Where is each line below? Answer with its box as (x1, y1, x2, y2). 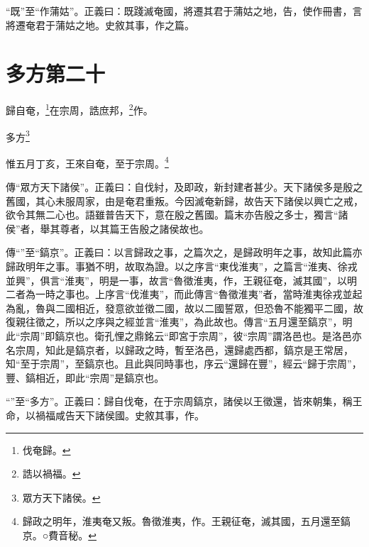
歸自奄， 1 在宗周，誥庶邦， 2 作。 (6, 101, 153, 117)
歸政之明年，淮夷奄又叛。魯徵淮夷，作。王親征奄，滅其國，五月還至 (22, 514, 341, 529)
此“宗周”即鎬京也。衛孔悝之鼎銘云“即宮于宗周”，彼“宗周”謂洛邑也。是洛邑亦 (6, 328, 362, 343)
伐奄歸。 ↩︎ (22, 442, 71, 457)
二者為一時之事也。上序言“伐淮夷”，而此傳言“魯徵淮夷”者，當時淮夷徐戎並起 (6, 287, 363, 302)
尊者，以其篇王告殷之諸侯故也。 (60, 221, 209, 236)
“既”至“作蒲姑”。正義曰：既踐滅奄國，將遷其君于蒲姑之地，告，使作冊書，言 (6, 4, 363, 18)
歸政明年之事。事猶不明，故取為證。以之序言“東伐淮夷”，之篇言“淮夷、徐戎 (6, 259, 358, 274)
